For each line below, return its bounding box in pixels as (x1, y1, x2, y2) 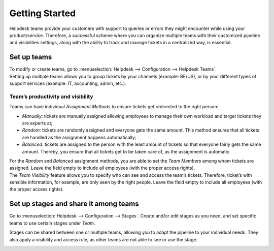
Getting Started (9, 8, 76, 19)
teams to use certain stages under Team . (9, 220, 95, 226)
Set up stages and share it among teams (9, 200, 139, 208)
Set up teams (9, 53, 52, 61)
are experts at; (22, 120, 53, 126)
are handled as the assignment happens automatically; (22, 134, 136, 140)
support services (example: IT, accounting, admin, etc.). (9, 80, 126, 86)
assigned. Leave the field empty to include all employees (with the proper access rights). (9, 165, 195, 171)
